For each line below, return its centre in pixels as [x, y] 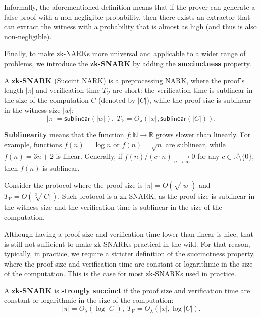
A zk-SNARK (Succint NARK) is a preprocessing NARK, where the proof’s [124, 80]
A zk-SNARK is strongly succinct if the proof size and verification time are [127, 290]
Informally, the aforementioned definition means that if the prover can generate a [130, 7]
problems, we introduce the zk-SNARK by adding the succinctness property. [128, 63]
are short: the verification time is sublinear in [183, 90]
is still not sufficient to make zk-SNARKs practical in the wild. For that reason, [127, 244]
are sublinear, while [195, 144]
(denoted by [117, 100]
